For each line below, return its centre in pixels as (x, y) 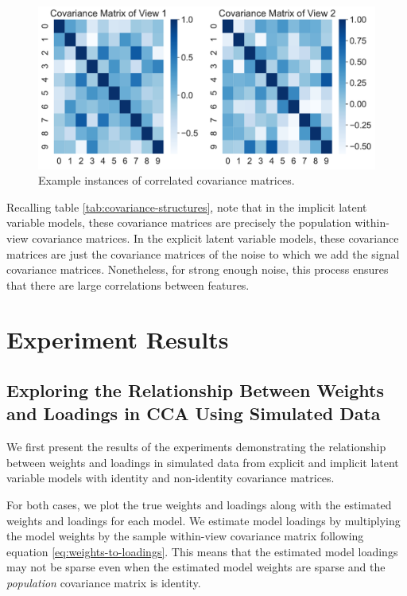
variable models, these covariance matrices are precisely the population (179, 222)
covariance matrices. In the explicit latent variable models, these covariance (215, 238)
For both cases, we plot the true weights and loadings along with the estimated (199, 505)
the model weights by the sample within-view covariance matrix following (185, 536)
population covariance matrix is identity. (104, 583)
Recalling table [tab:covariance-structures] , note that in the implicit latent (187, 206)
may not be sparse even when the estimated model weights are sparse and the (196, 567)
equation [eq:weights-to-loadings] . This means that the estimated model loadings (202, 551)
